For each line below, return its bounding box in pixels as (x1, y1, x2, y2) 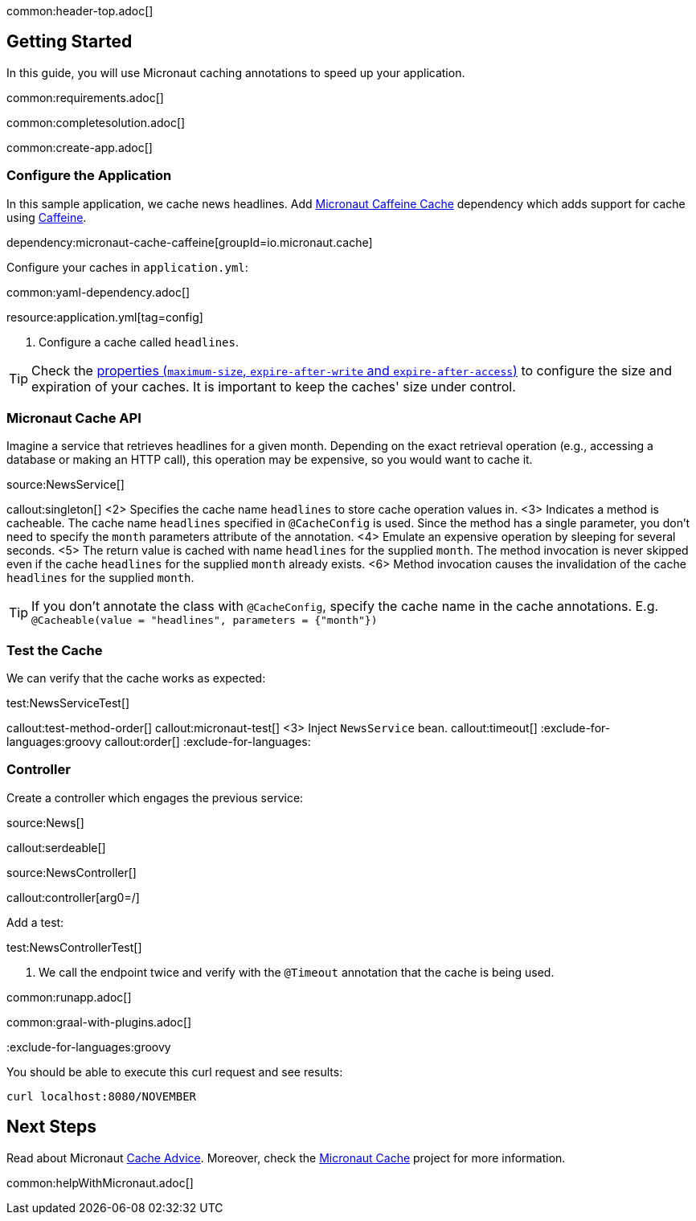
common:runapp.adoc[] (6, 990, 132, 1004)
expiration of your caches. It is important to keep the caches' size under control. (31, 378, 516, 395)
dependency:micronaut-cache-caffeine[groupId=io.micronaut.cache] (6, 235, 373, 249)
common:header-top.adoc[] (6, 4, 154, 18)
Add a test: (6, 915, 64, 929)
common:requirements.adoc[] (6, 90, 164, 104)
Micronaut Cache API (6, 409, 141, 426)
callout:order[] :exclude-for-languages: (104, 735, 311, 749)
